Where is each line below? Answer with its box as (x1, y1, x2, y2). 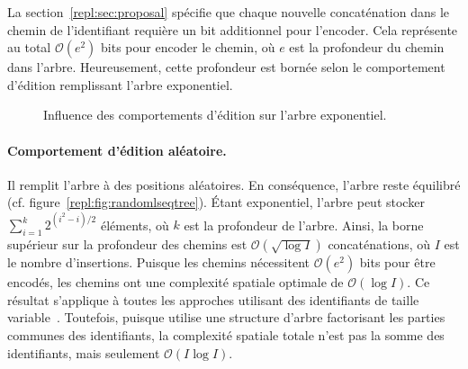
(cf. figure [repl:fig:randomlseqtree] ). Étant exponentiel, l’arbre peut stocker (7, 193, 425, 211)
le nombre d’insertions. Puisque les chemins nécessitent (7, 253, 310, 272)
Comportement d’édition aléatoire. (7, 140, 227, 159)
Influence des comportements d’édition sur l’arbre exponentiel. (43, 105, 387, 124)
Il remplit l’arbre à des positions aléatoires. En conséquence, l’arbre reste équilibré (7, 175, 461, 193)
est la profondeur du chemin (289, 38, 445, 57)
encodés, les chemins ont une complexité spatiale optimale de (7, 273, 344, 292)
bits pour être (359, 253, 436, 272)
